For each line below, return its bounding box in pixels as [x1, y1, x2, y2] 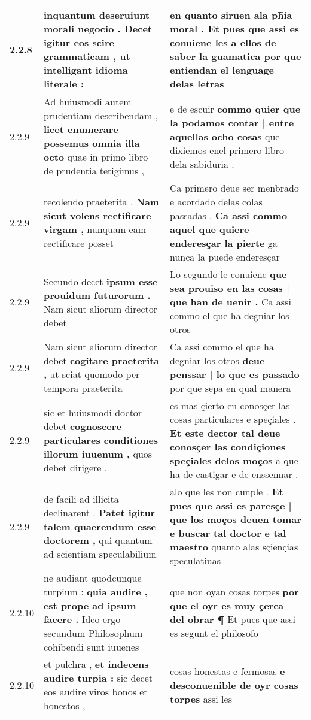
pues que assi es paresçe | [170, 498, 292, 512]
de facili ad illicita [43, 491, 119, 506]
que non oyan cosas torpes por [170, 585, 299, 598]
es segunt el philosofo [170, 626, 258, 640]
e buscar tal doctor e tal [170, 526, 286, 540]
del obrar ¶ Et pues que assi [170, 612, 295, 626]
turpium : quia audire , [43, 585, 148, 598]
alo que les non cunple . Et [170, 485, 283, 498]
